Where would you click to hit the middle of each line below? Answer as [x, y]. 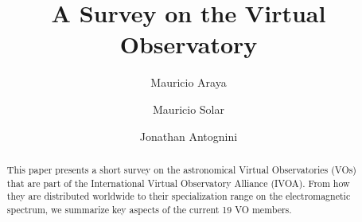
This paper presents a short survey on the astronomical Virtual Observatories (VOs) [181, 169]
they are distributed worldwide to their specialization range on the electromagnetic [179, 196]
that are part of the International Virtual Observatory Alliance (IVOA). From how [178, 183]
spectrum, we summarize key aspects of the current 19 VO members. [149, 209]
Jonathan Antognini [189, 136]
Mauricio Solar [189, 109]
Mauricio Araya [189, 82]
